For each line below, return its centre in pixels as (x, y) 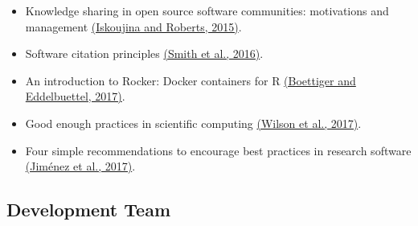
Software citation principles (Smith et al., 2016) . (144, 53)
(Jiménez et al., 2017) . (80, 166)
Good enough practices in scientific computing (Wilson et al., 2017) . (193, 123)
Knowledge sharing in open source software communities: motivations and (207, 10)
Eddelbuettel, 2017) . (75, 96)
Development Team (88, 210)
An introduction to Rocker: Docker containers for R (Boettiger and (191, 80)
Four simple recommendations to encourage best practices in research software (218, 150)
